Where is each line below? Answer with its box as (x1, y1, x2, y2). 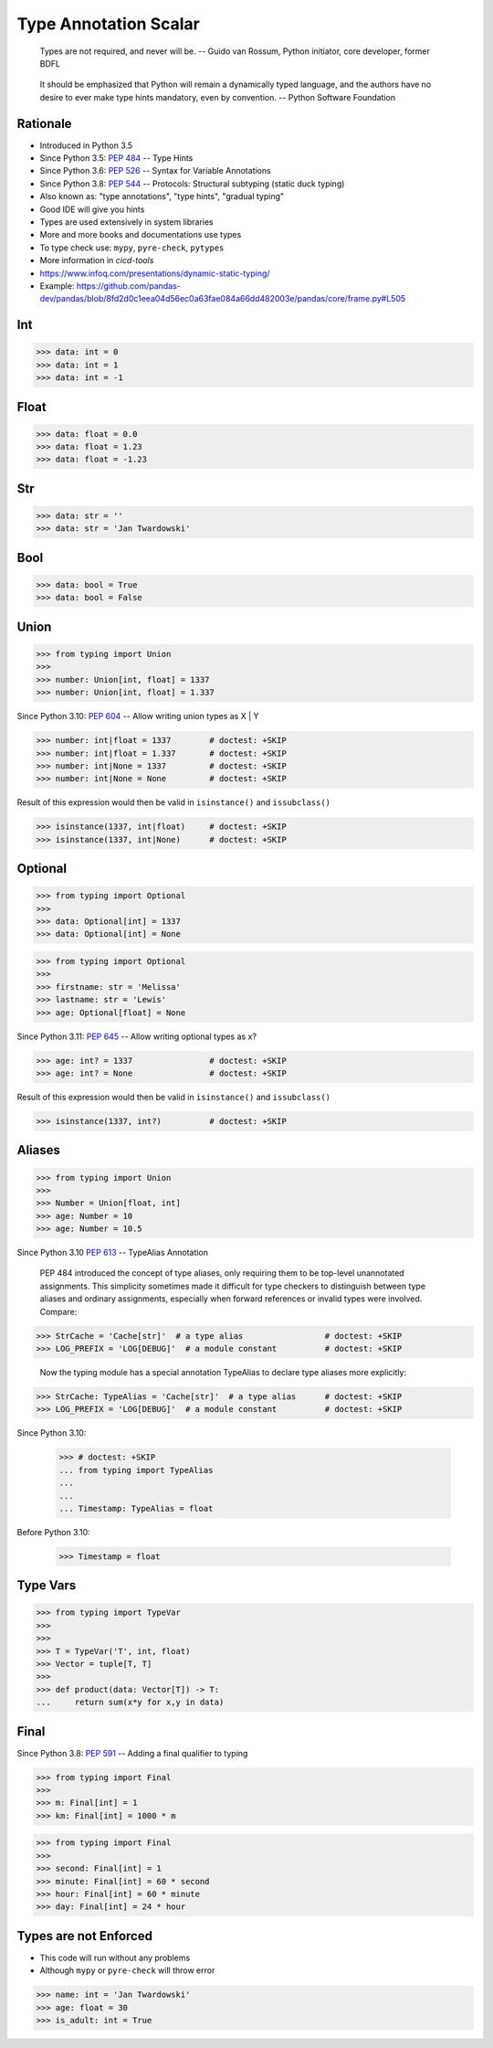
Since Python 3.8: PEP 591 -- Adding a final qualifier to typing (16, 1747, 248, 1758)
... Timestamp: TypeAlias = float (58, 1503, 214, 1513)
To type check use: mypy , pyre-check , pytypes (39, 242, 225, 253)
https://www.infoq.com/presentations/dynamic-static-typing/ (39, 268, 270, 279)
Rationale (16, 115, 72, 132)
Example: (39, 280, 75, 292)
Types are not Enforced (16, 1928, 152, 1944)
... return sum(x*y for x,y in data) (36, 1697, 225, 1708)
